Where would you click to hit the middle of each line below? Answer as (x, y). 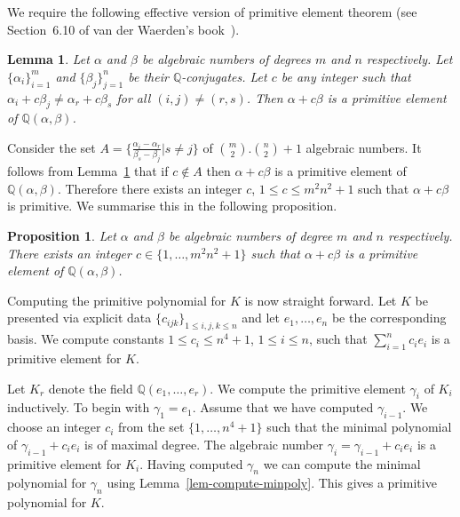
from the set (151, 427)
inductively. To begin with (79, 407)
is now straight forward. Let (321, 300)
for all (134, 97)
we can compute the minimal (342, 463)
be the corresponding (389, 318)
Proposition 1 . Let (62, 236)
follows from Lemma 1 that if (88, 171)
